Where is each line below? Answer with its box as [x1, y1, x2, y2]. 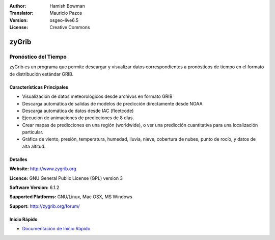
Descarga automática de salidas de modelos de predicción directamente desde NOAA [22, 100, 203, 106]
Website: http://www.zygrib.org [9, 166, 76, 172]
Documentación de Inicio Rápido [22, 226, 91, 232]
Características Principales [9, 84, 69, 90]
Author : [9, 3, 26, 9]
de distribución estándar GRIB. [9, 71, 74, 77]
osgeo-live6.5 [49, 17, 79, 23]
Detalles [9, 156, 28, 163]
